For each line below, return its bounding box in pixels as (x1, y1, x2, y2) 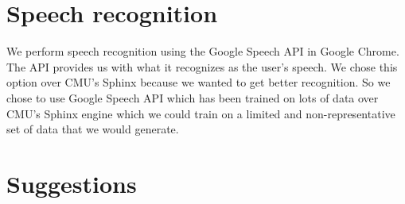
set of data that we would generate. (6, 121, 179, 137)
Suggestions (6, 167, 137, 199)
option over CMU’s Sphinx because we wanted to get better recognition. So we (6, 74, 391, 90)
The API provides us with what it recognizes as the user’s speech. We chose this (6, 58, 398, 75)
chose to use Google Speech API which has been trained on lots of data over (6, 89, 379, 106)
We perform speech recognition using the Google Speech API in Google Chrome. (6, 43, 399, 60)
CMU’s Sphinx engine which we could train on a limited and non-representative (6, 105, 395, 121)
